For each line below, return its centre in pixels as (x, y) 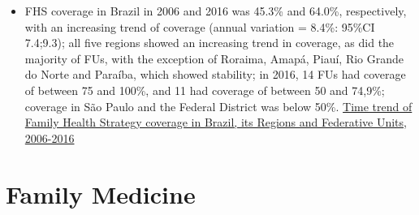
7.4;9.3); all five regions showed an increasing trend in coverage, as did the (209, 43)
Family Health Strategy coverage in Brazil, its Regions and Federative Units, (216, 122)
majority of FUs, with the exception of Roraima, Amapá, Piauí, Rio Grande (214, 58)
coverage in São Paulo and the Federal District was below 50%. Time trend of (218, 106)
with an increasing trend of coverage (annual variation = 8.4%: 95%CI (200, 26)
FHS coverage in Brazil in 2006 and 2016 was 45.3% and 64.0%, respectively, (216, 11)
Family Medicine (101, 193)
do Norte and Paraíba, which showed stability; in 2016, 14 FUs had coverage (215, 74)
